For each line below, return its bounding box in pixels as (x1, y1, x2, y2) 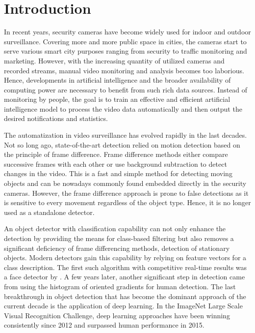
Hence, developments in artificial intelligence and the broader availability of (4, 75, 231, 85)
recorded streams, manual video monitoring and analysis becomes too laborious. (4, 65, 244, 75)
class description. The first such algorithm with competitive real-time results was (4, 262, 247, 272)
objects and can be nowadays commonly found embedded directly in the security (4, 178, 247, 188)
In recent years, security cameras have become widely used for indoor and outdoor (4, 27, 251, 37)
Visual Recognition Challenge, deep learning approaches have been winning (4, 310, 230, 320)
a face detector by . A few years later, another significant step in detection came (4, 272, 245, 282)
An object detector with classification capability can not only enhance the (4, 223, 226, 234)
